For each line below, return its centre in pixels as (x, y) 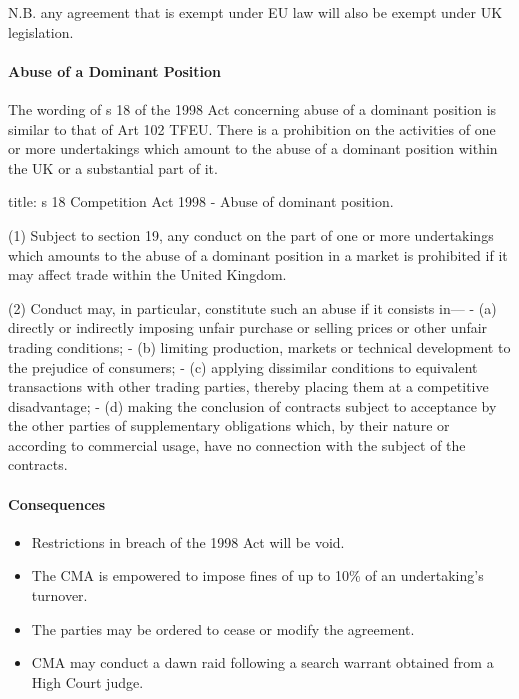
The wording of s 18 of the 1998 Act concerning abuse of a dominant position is (252, 108)
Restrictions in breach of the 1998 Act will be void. (188, 541)
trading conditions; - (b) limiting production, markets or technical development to (259, 346)
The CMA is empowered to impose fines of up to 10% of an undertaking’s (257, 575)
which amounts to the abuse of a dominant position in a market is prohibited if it (258, 254)
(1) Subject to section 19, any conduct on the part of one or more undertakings (251, 234)
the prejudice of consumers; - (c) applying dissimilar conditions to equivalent (243, 366)
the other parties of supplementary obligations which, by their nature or (229, 425)
